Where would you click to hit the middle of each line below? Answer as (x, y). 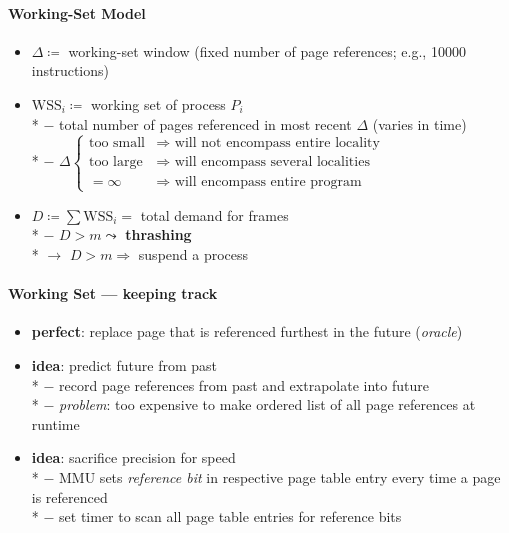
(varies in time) (419, 123)
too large (115, 162)
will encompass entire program (268, 181)
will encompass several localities (272, 162)
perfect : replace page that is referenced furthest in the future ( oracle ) (247, 331)
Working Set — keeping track (113, 293)
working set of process (158, 103)
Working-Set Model (77, 12)
